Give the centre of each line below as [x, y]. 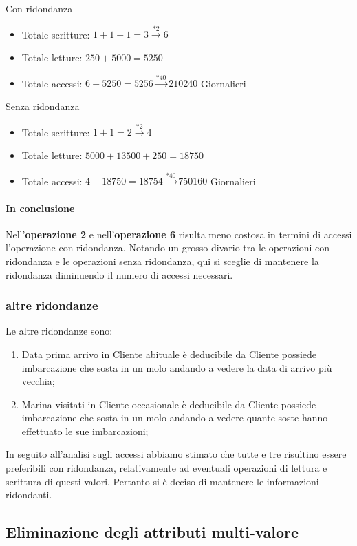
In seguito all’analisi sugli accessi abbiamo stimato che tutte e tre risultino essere [176, 454]
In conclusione [40, 208]
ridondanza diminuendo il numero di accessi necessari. [119, 274]
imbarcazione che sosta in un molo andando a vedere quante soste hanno [175, 418]
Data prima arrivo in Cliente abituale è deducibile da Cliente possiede [169, 354]
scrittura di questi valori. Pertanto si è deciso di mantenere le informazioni [162, 481]
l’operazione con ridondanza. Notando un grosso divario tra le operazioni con [167, 248]
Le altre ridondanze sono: [59, 331]
